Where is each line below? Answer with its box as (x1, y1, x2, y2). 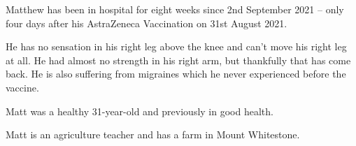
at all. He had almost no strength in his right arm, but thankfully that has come (6, 52, 351, 67)
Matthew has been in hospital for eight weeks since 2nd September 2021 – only (6, 2, 344, 16)
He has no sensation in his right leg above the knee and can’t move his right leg (6, 39, 347, 54)
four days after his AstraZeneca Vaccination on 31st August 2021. (6, 15, 287, 30)
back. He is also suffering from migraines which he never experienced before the (6, 66, 346, 81)
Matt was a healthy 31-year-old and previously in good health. (6, 103, 273, 118)
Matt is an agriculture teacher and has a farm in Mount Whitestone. (6, 127, 300, 142)
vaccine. (6, 80, 39, 94)
